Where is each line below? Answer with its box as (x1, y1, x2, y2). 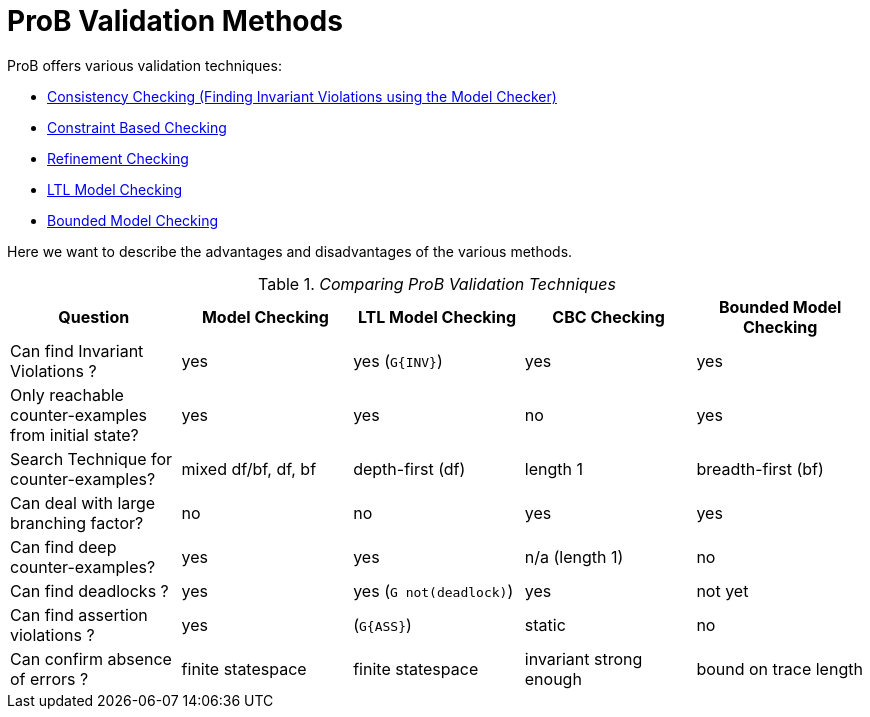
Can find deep (10, 536, 117, 557)
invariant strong (524, 648, 643, 669)
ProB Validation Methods (7, 4, 343, 38)
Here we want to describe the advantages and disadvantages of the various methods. (7, 242, 573, 260)
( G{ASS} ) (353, 614, 412, 635)
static (524, 614, 566, 635)
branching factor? (10, 512, 144, 533)
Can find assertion (10, 604, 148, 625)
